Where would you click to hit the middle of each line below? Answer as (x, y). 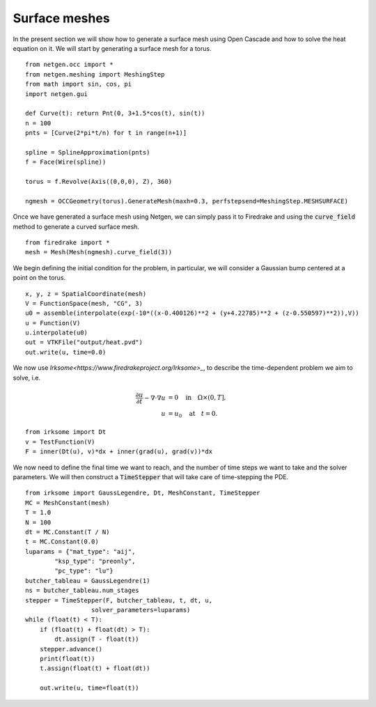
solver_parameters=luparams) (141, 610)
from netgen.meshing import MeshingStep (95, 74)
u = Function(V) (53, 323)
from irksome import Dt (66, 432)
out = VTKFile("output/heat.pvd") (84, 342)
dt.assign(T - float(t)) (97, 639)
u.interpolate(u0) (57, 333)
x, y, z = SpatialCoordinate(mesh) (86, 294)
